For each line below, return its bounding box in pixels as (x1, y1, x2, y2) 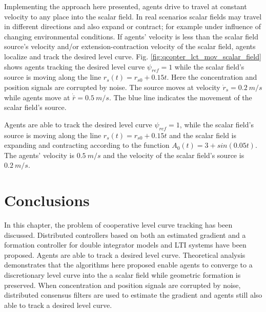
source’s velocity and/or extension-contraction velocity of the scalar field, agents (4, 41, 256, 52)
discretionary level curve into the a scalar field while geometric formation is (4, 270, 241, 280)
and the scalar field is (169, 129, 236, 140)
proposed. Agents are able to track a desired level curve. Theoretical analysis (4, 249, 245, 260)
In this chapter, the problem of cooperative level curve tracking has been (4, 219, 233, 230)
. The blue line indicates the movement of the (109, 92, 252, 102)
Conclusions (4, 190, 90, 211)
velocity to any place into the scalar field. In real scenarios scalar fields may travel (4, 11, 262, 21)
